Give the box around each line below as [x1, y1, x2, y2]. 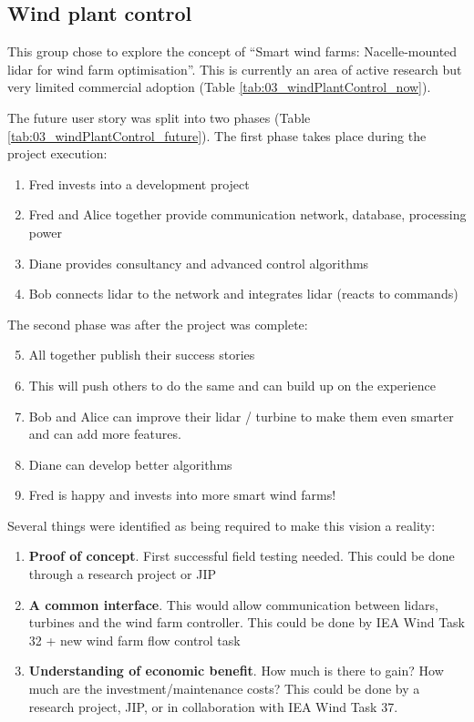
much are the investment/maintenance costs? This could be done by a [28, 679, 420, 698]
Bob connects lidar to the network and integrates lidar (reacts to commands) [28, 284, 459, 303]
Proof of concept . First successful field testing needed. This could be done [28, 546, 455, 565]
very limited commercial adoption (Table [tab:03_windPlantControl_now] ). [7, 77, 431, 97]
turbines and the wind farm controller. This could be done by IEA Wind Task [28, 613, 465, 632]
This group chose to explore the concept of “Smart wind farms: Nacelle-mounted [7, 42, 458, 61]
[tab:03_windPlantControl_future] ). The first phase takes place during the [7, 126, 427, 145]
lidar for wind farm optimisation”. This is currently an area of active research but [7, 59, 462, 78]
